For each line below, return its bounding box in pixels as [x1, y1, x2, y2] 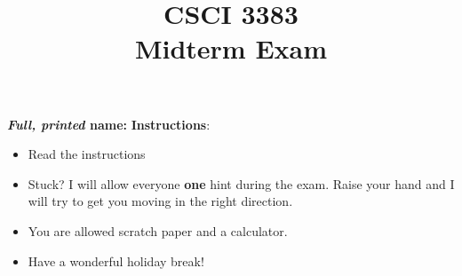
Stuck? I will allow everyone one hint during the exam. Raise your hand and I [28, 174, 455, 193]
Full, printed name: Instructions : [7, 114, 211, 133]
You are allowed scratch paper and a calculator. [28, 221, 288, 240]
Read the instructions [28, 145, 146, 163]
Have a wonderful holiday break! [28, 251, 204, 270]
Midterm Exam [134, 30, 328, 67]
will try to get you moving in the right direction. [28, 192, 293, 210]
